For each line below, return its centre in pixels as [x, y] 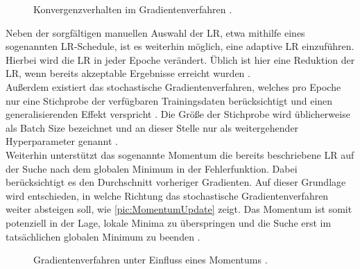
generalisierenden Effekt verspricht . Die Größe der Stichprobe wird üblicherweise [178, 114]
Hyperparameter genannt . [62, 141]
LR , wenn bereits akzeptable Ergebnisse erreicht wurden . [128, 73]
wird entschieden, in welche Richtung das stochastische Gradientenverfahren [167, 195]
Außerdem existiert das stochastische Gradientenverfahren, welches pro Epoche [173, 86]
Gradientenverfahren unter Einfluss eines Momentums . [151, 260]
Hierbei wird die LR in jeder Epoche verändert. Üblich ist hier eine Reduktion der [180, 59]
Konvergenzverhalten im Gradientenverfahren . [133, 9]
